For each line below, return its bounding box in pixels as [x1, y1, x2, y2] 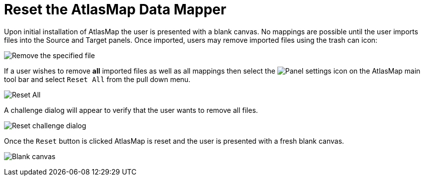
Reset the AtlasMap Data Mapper [4, 1, 227, 18]
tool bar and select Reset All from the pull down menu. [4, 75, 191, 84]
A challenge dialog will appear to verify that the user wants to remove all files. [4, 105, 258, 114]
